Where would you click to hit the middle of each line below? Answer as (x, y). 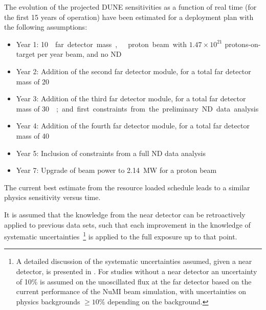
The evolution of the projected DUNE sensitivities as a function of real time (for (130, 7)
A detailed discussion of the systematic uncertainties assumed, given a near (134, 261)
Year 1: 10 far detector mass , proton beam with (102, 44)
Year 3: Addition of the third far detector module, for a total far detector (131, 98)
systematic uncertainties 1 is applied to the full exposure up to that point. (121, 236)
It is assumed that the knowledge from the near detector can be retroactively (125, 214)
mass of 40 (33, 135)
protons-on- (243, 44)
